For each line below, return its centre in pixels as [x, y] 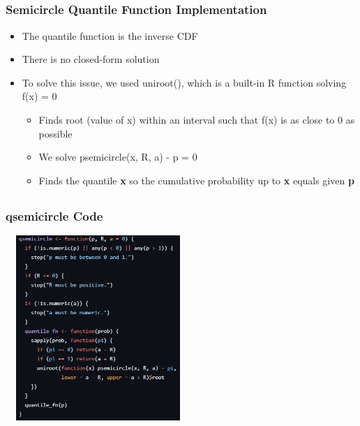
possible [55, 133]
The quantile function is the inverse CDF [110, 35]
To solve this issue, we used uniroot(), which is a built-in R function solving [184, 82]
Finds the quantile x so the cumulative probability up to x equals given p [196, 180]
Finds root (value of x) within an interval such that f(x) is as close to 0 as [197, 120]
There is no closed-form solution [91, 59]
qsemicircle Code [54, 215]
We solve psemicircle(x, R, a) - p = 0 [118, 157]
